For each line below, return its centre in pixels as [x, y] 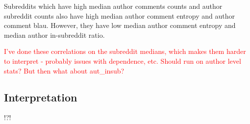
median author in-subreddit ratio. [54, 35]
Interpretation [41, 97]
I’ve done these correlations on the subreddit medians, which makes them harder [125, 51]
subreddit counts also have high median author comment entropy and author [119, 15]
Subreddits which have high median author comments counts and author [113, 6]
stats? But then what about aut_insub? [64, 70]
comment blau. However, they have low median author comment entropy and [120, 25]
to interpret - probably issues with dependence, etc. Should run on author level [123, 61]
